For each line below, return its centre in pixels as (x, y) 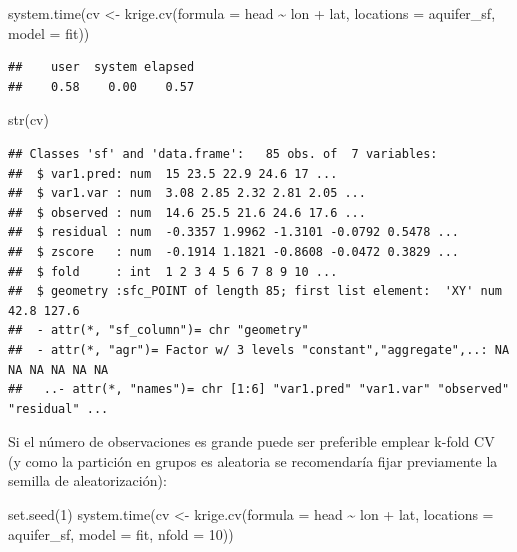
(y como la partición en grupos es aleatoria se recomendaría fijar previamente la (253, 460)
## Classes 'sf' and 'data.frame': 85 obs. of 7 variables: (223, 153)
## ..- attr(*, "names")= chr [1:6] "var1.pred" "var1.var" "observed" (259, 389)
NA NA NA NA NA (58, 369)
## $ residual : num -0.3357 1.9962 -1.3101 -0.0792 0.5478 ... (234, 232)
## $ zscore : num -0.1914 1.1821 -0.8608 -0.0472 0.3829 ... (234, 251)
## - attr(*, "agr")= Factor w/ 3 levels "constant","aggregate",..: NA (259, 349)
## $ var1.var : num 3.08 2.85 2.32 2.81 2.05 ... (187, 193)
